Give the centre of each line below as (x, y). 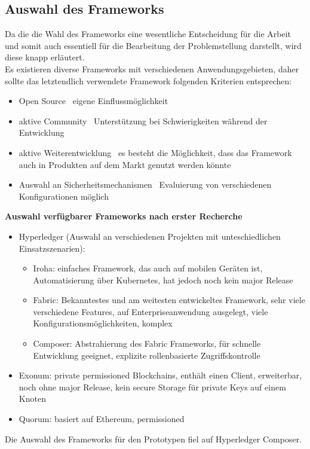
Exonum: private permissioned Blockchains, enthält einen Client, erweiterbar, (160, 375)
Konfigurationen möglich (64, 196)
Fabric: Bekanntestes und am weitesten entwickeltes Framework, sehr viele (169, 300)
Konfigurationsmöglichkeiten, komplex (103, 323)
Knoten (32, 398)
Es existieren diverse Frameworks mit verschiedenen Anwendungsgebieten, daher (152, 68)
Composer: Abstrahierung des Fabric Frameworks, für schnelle (147, 343)
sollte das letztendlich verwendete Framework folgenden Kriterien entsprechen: (148, 80)
